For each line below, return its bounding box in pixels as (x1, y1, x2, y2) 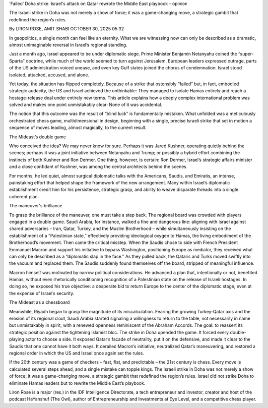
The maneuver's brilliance (9, 203, 63, 209)
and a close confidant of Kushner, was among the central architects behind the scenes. (9, 164, 188, 170)
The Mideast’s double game (9, 134, 67, 140)
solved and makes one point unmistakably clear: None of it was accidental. (9, 102, 162, 108)
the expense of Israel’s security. (9, 290, 74, 296)
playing (9, 336, 24, 342)
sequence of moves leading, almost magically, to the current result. (9, 124, 147, 131)
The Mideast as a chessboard (9, 299, 70, 305)
